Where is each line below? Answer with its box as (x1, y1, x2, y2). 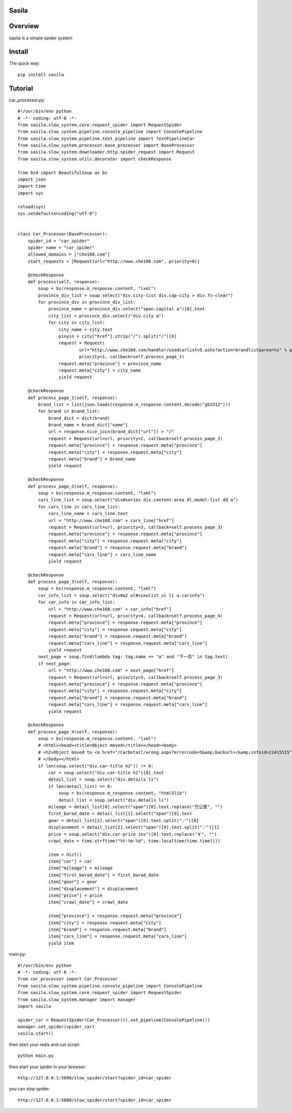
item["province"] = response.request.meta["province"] (48, 913, 182, 919)
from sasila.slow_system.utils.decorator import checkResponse (18, 156, 172, 162)
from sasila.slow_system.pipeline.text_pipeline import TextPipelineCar (18, 135, 195, 141)
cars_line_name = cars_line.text (48, 511, 128, 517)
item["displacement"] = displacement (48, 886, 139, 891)
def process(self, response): (27, 279, 100, 285)
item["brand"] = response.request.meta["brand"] (48, 927, 166, 932)
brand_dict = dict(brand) (48, 415, 110, 421)
